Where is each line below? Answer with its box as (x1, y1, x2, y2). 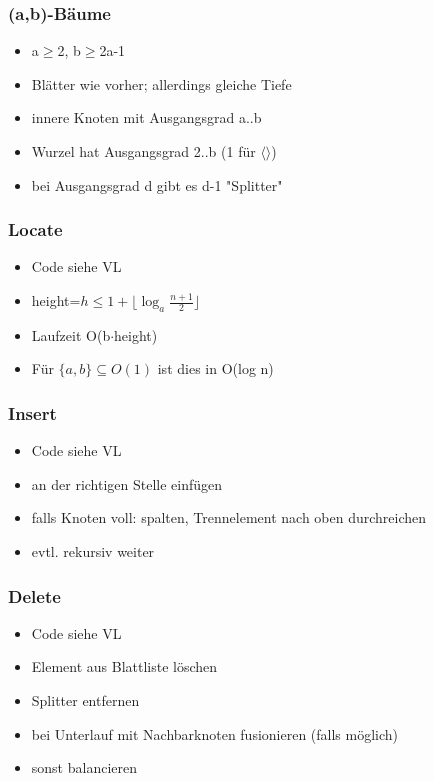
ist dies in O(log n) (157, 358, 274, 379)
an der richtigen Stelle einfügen (31, 473, 223, 494)
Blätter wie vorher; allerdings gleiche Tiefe (31, 73, 292, 94)
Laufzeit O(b (31, 324, 111, 345)
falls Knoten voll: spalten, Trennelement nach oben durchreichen (31, 507, 427, 528)
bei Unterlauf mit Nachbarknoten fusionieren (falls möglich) (31, 723, 399, 744)
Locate (8, 217, 63, 242)
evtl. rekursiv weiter (31, 540, 155, 561)
